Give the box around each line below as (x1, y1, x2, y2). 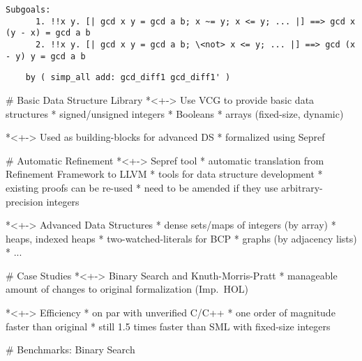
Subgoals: (6, 5, 51, 15)
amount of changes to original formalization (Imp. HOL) (6, 282, 249, 296)
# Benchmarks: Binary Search (6, 342, 135, 357)
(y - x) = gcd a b (6, 28, 91, 38)
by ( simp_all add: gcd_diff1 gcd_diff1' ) (25, 72, 231, 83)
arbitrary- (281, 180, 323, 194)
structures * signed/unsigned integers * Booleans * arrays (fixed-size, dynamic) (6, 106, 344, 121)
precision (6, 194, 43, 208)
